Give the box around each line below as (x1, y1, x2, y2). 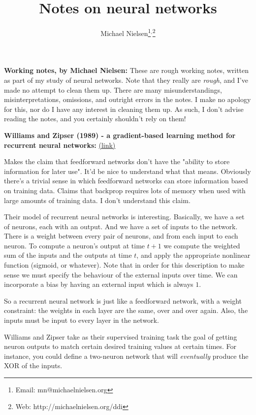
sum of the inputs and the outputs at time (4, 250, 132, 260)
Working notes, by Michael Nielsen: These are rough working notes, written (4, 65, 249, 75)
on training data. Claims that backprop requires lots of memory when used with (4, 185, 246, 195)
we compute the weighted (163, 240, 240, 250)
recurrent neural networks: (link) (4, 139, 116, 150)
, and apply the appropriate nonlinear (136, 250, 251, 260)
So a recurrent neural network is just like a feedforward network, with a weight (4, 295, 242, 306)
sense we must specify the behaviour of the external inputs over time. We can (4, 269, 238, 279)
